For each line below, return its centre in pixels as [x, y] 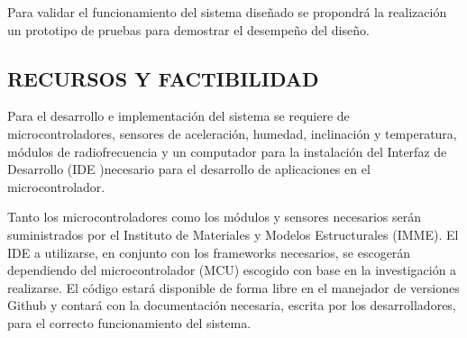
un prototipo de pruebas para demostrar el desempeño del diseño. [188, 29]
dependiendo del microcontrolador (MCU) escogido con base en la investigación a [232, 270]
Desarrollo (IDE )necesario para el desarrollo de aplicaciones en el [189, 169]
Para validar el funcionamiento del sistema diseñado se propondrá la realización [227, 12]
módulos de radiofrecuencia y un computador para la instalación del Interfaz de [227, 151]
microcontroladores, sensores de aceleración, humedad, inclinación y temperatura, [232, 133]
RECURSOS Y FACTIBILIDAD [163, 78]
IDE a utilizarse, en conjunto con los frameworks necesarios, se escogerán [209, 252]
